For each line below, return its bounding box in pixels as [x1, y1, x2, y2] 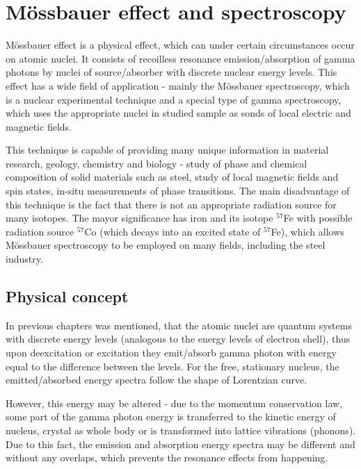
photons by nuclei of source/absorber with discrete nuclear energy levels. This [6, 65, 337, 79]
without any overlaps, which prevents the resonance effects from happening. [6, 450, 328, 465]
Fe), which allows [271, 224, 344, 238]
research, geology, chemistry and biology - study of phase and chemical [6, 156, 307, 170]
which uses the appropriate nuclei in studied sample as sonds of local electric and [6, 106, 351, 120]
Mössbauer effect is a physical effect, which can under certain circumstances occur [6, 38, 355, 52]
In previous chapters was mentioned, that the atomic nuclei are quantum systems [6, 318, 352, 332]
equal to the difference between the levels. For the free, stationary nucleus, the [6, 359, 339, 373]
